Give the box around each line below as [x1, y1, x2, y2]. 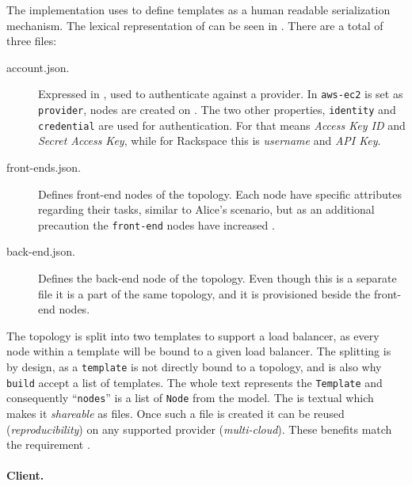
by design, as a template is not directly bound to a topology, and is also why [6, 358, 382, 374]
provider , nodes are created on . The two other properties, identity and [38, 101, 396, 118]
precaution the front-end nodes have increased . [38, 216, 275, 233]
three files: [6, 32, 57, 49]
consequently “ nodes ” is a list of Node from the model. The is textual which [6, 389, 374, 406]
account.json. [6, 59, 70, 75]
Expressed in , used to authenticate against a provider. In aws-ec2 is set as [38, 85, 403, 102]
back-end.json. [6, 243, 75, 260]
